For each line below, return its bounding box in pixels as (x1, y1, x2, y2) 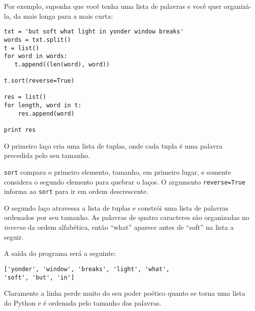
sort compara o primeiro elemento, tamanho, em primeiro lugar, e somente (4, 166, 231, 177)
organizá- (223, 1, 252, 11)
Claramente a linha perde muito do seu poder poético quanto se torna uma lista (4, 288, 245, 298)
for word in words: (4, 53, 67, 60)
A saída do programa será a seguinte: (4, 248, 116, 258)
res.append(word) (18, 110, 75, 117)
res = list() (4, 93, 46, 101)
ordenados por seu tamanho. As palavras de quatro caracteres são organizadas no (4, 212, 250, 222)
